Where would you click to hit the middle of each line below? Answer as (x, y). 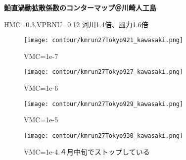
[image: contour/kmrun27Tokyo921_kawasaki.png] (104, 40)
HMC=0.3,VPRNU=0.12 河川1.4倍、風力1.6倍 (76, 24)
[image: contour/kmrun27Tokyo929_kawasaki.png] (104, 104)
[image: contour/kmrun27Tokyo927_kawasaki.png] (104, 72)
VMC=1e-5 (41, 120)
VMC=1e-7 (41, 56)
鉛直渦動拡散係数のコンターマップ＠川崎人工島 (80, 7)
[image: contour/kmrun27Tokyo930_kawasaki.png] (104, 135)
